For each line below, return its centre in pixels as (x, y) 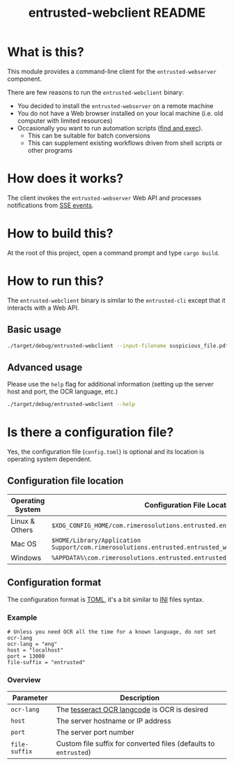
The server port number (95, 733)
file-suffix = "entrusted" (46, 662)
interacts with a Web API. (43, 308)
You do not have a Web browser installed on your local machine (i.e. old (120, 113)
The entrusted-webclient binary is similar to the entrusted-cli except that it (116, 300)
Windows (26, 557)
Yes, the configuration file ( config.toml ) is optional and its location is (106, 452)
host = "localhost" (36, 650)
